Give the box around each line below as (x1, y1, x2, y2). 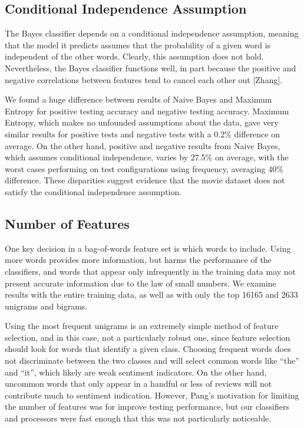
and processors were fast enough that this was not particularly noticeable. (5, 412, 272, 424)
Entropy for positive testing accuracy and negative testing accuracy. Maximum (5, 104, 289, 117)
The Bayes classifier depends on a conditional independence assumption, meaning (5, 27, 299, 39)
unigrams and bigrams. (5, 299, 88, 312)
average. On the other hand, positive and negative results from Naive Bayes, (5, 139, 280, 152)
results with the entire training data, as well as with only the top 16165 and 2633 (5, 288, 298, 301)
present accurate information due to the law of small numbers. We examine (5, 276, 276, 289)
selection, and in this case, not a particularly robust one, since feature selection (5, 331, 290, 343)
